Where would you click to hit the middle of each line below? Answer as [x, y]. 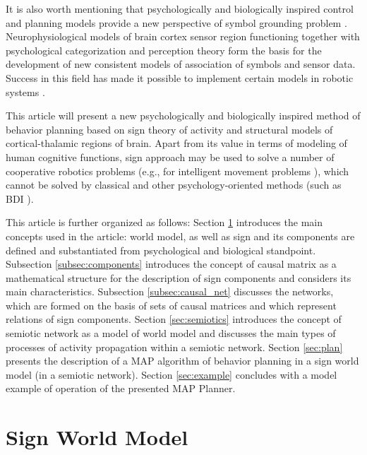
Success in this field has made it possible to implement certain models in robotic [180, 77]
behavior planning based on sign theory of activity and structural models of [169, 129]
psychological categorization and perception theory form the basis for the [164, 50]
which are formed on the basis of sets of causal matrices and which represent [171, 305]
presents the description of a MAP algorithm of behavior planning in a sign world [182, 361]
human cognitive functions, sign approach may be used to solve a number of [170, 156]
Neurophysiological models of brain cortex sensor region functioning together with [183, 36]
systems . [25, 91]
